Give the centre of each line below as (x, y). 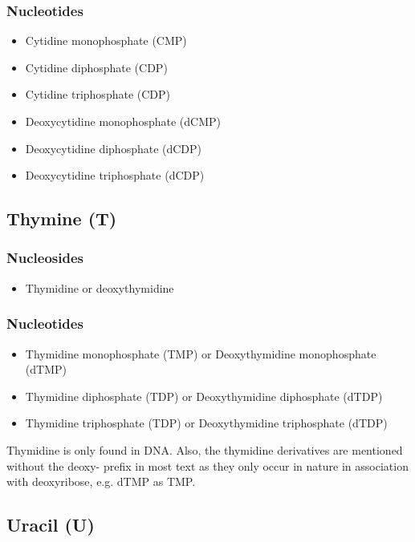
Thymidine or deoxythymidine (100, 287)
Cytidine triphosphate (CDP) (98, 94)
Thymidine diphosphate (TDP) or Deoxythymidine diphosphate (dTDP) (204, 396)
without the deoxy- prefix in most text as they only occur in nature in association (207, 465)
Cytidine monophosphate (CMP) (106, 40)
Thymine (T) (62, 218)
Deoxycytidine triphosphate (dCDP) (115, 175)
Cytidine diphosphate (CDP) (96, 67)
